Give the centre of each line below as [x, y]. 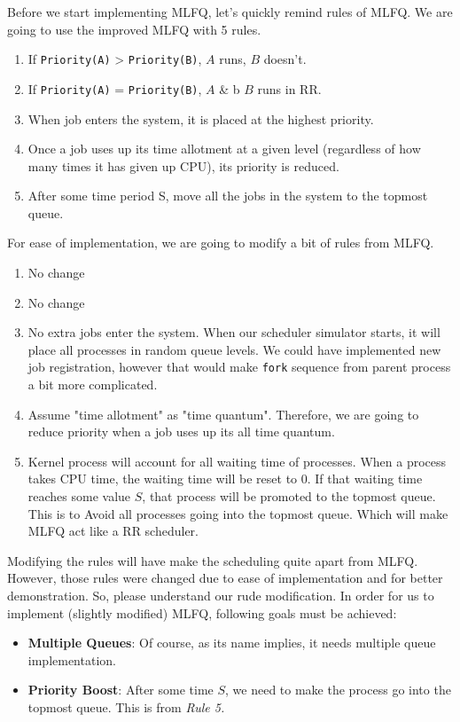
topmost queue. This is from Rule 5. [126, 707]
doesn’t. [285, 59]
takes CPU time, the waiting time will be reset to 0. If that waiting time [225, 479]
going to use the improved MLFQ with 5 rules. [134, 29]
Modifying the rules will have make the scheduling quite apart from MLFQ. [213, 560]
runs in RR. [289, 88]
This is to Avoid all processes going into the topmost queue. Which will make [238, 513]
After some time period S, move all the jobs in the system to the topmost [228, 196]
